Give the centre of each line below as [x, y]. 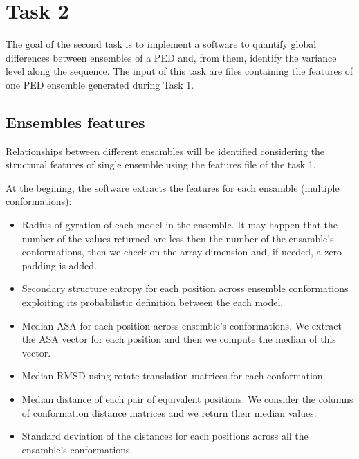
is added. [78, 265]
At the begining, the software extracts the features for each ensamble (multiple [173, 187]
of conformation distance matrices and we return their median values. [169, 412]
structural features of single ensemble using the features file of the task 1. [161, 164]
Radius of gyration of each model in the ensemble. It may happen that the [179, 225]
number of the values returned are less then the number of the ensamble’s [178, 238]
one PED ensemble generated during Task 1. [100, 84]
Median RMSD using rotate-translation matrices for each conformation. [174, 376]
